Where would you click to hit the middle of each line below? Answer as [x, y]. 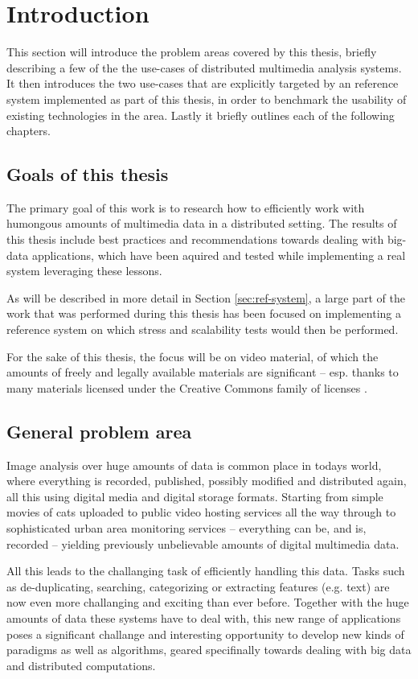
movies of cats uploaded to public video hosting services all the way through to [201, 512]
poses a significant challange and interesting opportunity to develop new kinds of [205, 634]
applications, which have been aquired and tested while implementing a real [219, 255]
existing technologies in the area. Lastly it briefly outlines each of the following [201, 115]
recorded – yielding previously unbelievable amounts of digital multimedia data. [203, 543]
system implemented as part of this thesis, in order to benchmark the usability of [207, 99]
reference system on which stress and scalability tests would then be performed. [203, 329]
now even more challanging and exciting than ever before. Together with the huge [208, 602]
